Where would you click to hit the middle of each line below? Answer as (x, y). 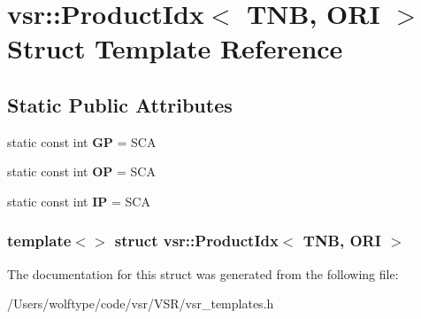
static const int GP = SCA (82, 141)
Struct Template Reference (175, 48)
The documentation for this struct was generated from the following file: (203, 273)
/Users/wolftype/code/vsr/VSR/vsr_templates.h (141, 303)
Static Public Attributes (120, 104)
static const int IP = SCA (79, 201)
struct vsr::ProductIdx (196, 241)
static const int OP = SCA (81, 171)
